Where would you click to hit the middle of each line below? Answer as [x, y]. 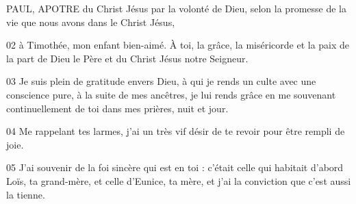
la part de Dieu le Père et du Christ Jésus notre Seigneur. [127, 58]
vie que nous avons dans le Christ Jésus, [91, 22]
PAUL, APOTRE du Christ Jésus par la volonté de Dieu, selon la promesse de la [176, 8]
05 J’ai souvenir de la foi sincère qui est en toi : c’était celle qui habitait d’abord [175, 167]
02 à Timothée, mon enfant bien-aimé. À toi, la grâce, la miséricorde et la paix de [178, 45]
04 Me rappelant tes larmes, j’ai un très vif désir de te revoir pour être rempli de [176, 131]
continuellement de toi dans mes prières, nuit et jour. [117, 108]
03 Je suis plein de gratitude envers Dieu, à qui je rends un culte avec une [161, 81]
